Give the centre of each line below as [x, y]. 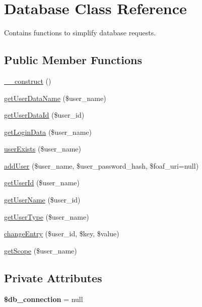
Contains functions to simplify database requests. [80, 33]
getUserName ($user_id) [42, 200]
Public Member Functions [73, 60]
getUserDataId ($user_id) [44, 115]
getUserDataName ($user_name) [55, 98]
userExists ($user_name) [43, 149]
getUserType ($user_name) [47, 216]
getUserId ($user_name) [42, 183]
